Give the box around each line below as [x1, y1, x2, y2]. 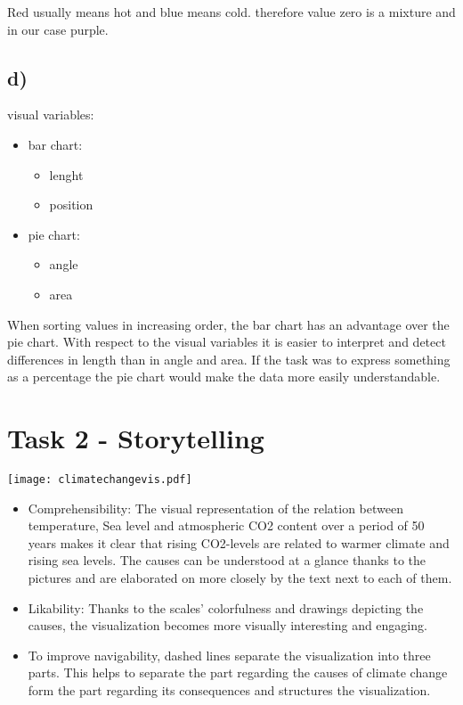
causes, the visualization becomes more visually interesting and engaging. [28, 616, 427, 635]
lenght [49, 165, 84, 184]
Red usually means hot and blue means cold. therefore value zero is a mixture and [7, 3, 456, 20]
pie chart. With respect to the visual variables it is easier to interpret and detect [7, 332, 446, 351]
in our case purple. [7, 20, 109, 38]
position [49, 195, 93, 214]
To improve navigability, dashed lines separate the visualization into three [28, 645, 431, 664]
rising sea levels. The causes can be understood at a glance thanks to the [28, 551, 426, 570]
